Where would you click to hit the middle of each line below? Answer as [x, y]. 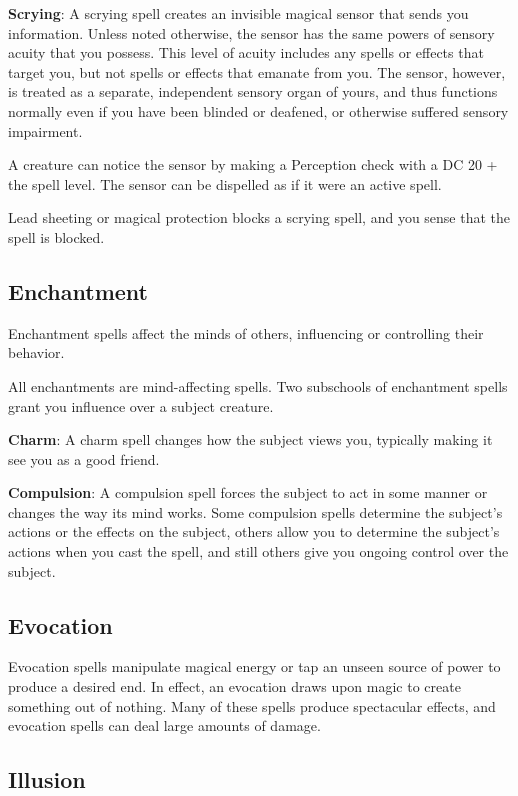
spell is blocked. [56, 236]
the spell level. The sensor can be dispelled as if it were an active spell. [225, 183]
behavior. [36, 352]
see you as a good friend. [84, 458]
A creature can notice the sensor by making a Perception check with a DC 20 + [253, 164]
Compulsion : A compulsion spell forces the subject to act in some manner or [248, 492]
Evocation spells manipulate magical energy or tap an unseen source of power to [254, 666]
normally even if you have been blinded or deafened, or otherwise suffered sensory [258, 110]
